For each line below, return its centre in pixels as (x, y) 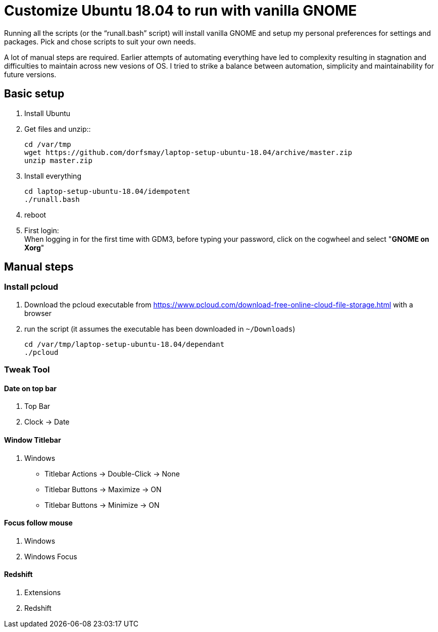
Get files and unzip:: (58, 129)
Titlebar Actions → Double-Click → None (112, 473)
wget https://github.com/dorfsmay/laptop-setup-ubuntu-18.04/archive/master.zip (188, 152)
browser (38, 313)
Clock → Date (47, 422)
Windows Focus (51, 556)
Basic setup (34, 94)
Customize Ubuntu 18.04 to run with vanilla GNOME (181, 11)
